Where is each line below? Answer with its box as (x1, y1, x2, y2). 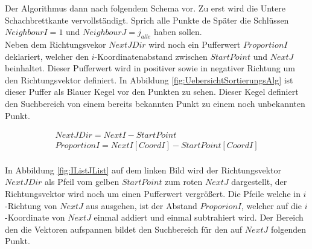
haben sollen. (153, 25, 202, 38)
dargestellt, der (231, 175, 287, 188)
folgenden (271, 222, 306, 235)
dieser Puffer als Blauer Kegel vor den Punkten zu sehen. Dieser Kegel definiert (5, 85, 299, 98)
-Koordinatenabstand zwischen (94, 50, 208, 62)
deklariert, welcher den (5, 50, 89, 62)
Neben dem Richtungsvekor (5, 37, 106, 50)
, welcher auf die (241, 199, 302, 212)
